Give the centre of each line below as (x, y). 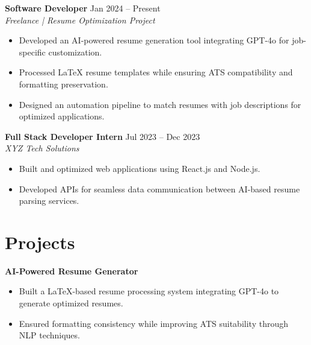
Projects (40, 242)
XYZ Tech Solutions (42, 148)
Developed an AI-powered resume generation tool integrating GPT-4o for (154, 40)
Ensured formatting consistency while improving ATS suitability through (153, 323)
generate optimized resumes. (71, 303)
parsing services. (49, 201)
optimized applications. (62, 116)
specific (32, 52)
